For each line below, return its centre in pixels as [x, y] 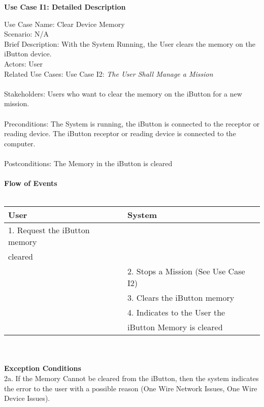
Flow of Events [31, 183]
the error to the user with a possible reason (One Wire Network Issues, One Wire [131, 388]
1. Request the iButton [49, 230]
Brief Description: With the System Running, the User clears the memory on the [130, 43]
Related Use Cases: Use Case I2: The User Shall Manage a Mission [109, 73]
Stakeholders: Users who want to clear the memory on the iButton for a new [123, 93]
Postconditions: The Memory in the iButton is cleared [88, 163]
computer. [20, 143]
